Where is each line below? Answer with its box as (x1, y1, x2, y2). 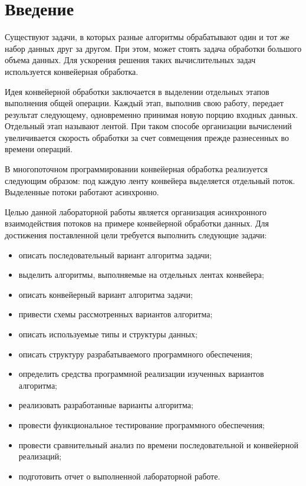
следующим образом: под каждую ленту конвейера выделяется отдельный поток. (5, 174, 295, 186)
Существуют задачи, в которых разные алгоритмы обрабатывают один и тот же (5, 31, 289, 43)
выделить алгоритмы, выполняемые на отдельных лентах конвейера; (18, 268, 264, 281)
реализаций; (18, 450, 62, 462)
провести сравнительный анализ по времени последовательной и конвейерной (18, 438, 299, 451)
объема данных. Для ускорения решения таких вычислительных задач (5, 54, 256, 66)
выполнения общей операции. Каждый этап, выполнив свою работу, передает (5, 97, 284, 109)
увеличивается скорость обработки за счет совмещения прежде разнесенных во (5, 131, 289, 143)
